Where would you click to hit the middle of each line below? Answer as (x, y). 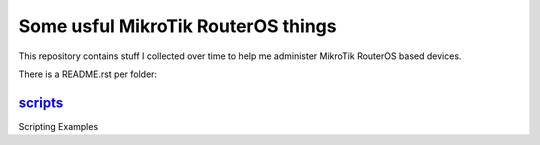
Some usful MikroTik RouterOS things (177, 26)
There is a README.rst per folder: (88, 74)
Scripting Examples (58, 126)
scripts (41, 102)
